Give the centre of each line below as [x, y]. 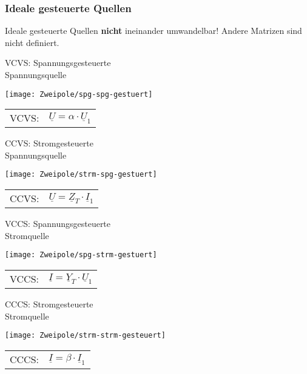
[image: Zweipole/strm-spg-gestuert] [81, 175]
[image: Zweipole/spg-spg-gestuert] [79, 94]
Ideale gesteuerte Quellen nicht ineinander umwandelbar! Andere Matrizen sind [153, 31]
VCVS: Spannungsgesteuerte [58, 63]
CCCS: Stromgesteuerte [49, 303]
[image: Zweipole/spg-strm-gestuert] [81, 255]
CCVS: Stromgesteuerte [49, 143]
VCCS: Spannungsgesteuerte [58, 224]
